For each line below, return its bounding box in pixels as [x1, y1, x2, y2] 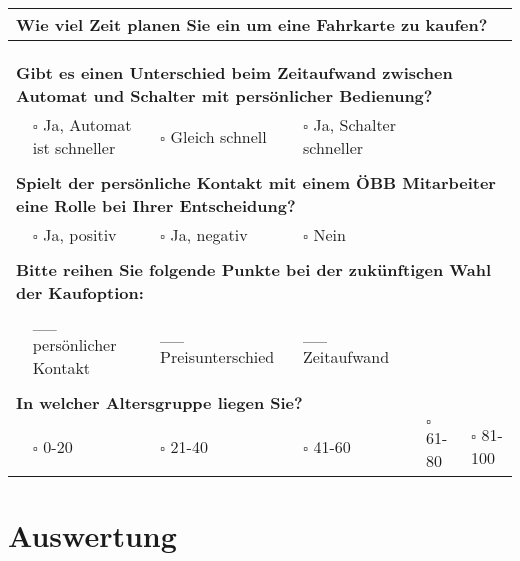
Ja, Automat [43, 113, 132, 136]
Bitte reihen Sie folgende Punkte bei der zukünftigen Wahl [16, 258, 492, 281]
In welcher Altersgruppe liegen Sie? [16, 391, 303, 414]
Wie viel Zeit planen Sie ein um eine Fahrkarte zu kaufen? [16, 13, 488, 36]
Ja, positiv [43, 223, 117, 246]
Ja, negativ [170, 223, 248, 246]
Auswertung [8, 515, 177, 556]
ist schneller [32, 136, 116, 159]
